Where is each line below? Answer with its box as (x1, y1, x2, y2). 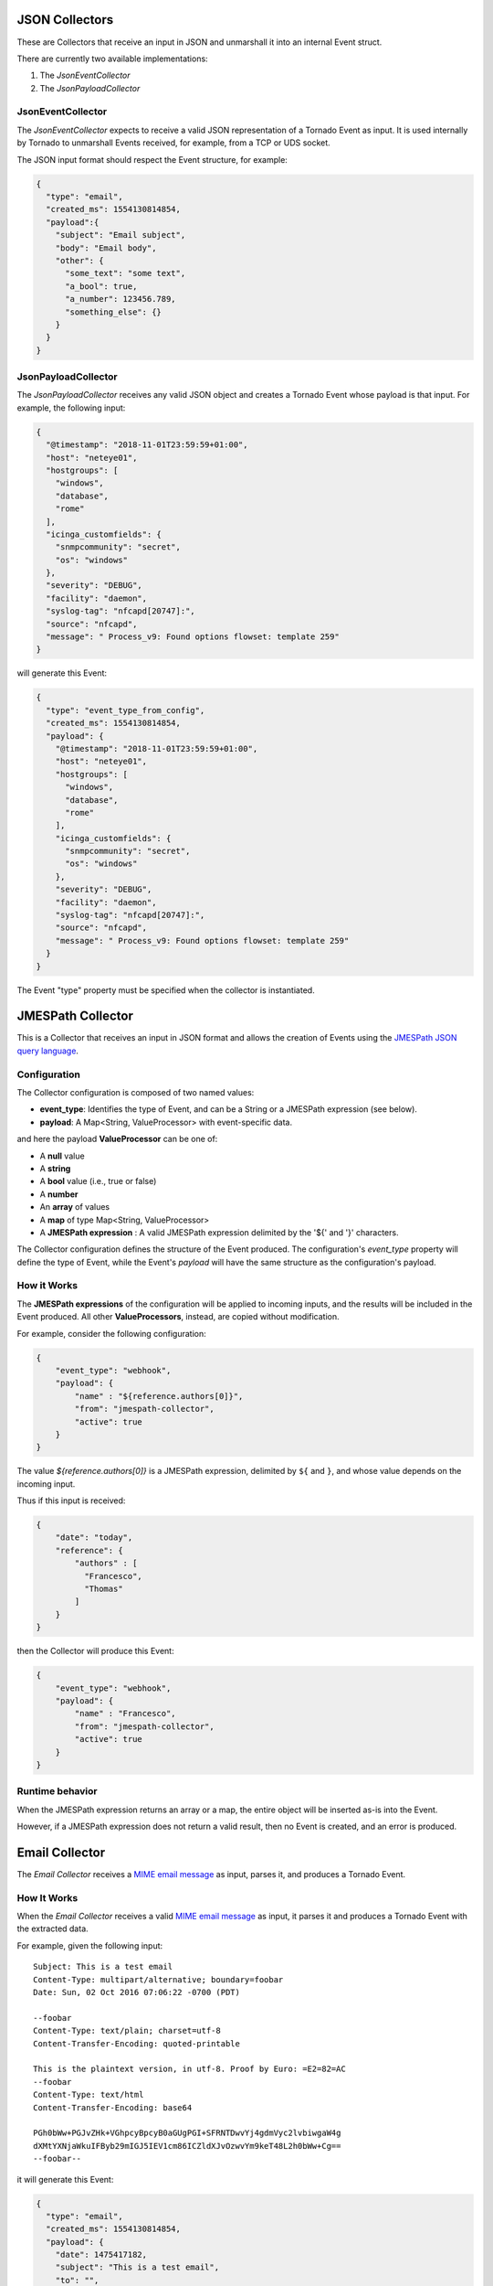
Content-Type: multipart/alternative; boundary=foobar (33, 1974, 284, 1984)
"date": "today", (55, 1533, 133, 1543)
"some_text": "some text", (65, 268, 186, 279)
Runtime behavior (16, 1785, 98, 1798)
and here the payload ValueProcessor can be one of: (16, 1134, 218, 1145)
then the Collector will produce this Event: (16, 1646, 174, 1657)
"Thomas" (83, 1584, 123, 1595)
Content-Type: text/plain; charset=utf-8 (33, 2025, 221, 2036)
